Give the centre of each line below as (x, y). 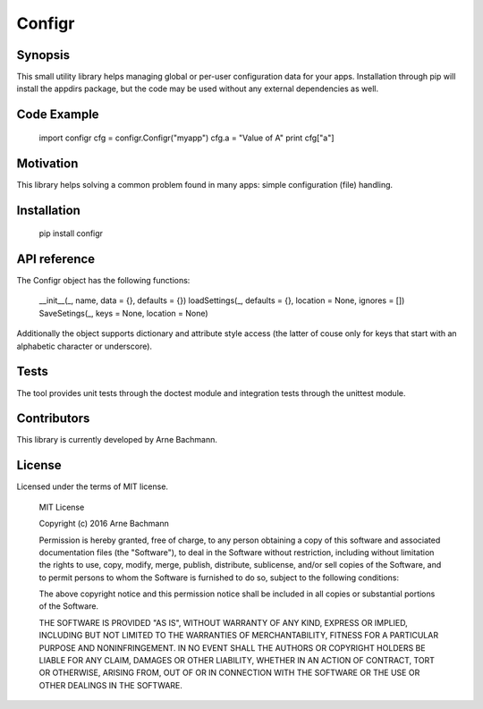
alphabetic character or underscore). (84, 346)
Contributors (53, 419)
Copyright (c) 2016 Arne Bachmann (104, 524)
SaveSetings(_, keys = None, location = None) (124, 313)
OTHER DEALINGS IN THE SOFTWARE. (111, 685)
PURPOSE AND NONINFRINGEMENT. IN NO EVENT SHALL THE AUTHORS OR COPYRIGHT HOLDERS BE (232, 647)
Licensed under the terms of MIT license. (93, 486)
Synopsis (43, 55)
